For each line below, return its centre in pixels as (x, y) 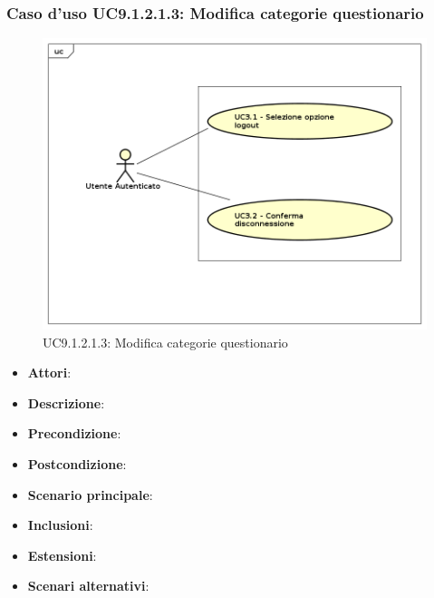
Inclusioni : (60, 525)
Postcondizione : (77, 464)
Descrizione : (66, 402)
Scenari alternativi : (88, 586)
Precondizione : (74, 433)
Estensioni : (62, 555)
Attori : (49, 373)
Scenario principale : (90, 494)
